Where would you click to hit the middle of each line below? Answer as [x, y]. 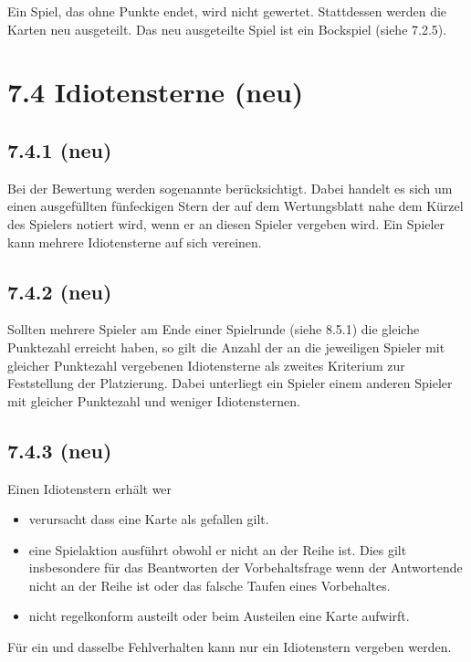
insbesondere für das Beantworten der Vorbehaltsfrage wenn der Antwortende [246, 567]
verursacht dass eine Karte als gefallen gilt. [149, 519]
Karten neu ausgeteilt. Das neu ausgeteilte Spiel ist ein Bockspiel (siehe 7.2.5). [227, 29]
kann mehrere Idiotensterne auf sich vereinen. [135, 242]
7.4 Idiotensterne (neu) [156, 92]
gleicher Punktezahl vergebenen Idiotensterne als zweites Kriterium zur [206, 365]
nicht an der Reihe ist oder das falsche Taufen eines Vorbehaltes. [209, 585]
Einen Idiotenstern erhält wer [90, 488]
